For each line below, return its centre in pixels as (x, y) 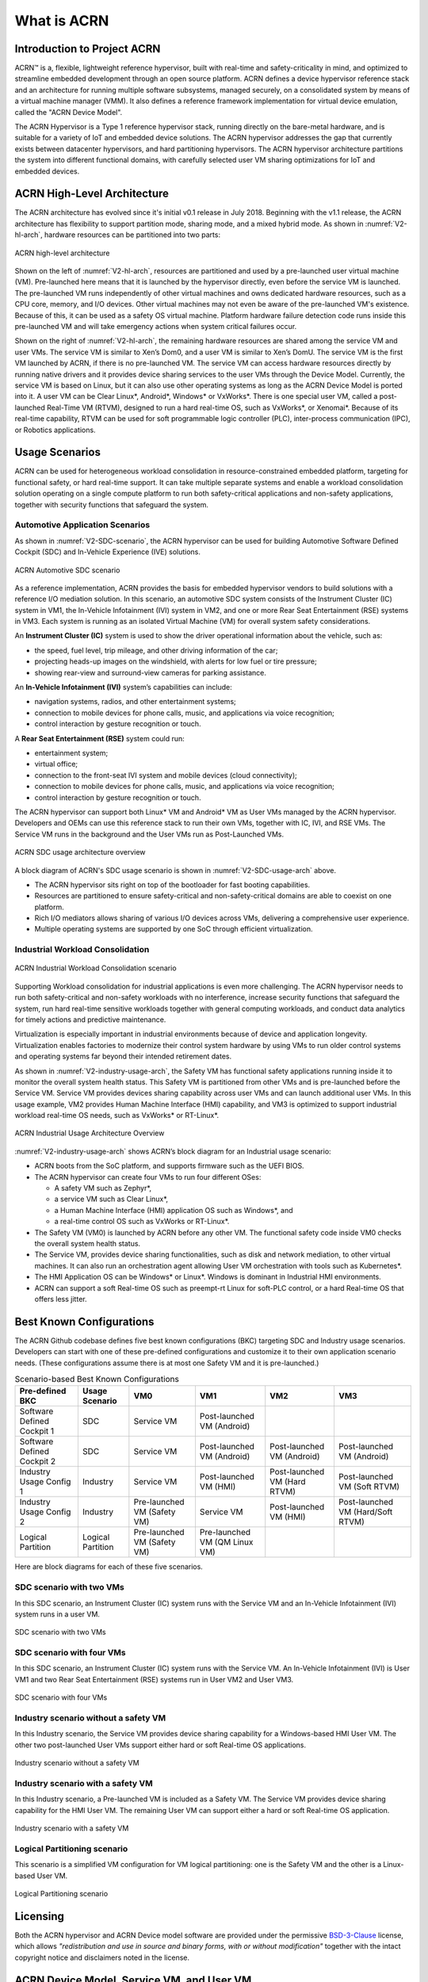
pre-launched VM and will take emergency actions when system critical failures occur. (156, 326)
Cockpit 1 (37, 1431)
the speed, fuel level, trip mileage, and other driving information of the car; (156, 650)
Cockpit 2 (38, 1461)
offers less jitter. (61, 1299)
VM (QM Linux (226, 1542)
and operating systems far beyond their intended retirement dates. (123, 1056)
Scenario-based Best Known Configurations (97, 1379)
